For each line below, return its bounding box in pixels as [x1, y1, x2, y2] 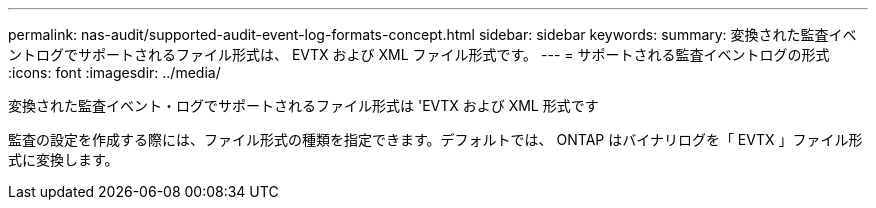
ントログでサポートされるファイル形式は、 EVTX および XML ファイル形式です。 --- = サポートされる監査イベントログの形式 [8, 46, 830, 63]
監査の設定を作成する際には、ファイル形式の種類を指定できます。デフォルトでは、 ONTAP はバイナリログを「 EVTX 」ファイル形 [8, 131, 863, 148]
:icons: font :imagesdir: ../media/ [8, 64, 221, 81]
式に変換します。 [8, 151, 119, 168]
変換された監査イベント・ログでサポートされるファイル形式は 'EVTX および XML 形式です [8, 97, 599, 114]
